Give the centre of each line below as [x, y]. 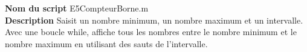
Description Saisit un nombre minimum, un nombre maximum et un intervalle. [154, 20]
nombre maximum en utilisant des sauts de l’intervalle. [106, 43]
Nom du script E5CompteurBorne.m [77, 8]
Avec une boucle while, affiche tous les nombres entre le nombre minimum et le [151, 32]
